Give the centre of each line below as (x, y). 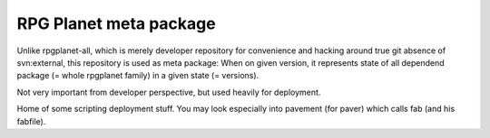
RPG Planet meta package (117, 23)
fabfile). (31, 121)
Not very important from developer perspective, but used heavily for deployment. (169, 92)
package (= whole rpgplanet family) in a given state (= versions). (138, 76)
